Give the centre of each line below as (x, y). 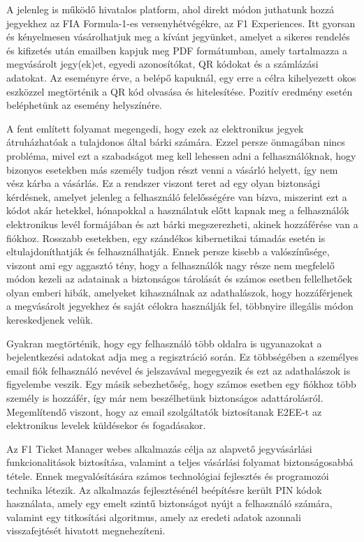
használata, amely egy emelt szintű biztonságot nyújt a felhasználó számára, (169, 503)
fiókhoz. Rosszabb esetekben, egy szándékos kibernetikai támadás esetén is (166, 238)
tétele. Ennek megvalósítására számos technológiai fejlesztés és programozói (168, 476)
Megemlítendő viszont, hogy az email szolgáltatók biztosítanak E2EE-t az (164, 411)
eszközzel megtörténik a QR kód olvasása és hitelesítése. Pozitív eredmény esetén (180, 91)
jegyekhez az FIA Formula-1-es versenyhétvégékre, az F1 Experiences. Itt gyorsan (181, 23)
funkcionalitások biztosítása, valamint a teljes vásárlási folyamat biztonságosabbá (180, 462)
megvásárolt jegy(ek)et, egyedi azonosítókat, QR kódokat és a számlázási (162, 64)
